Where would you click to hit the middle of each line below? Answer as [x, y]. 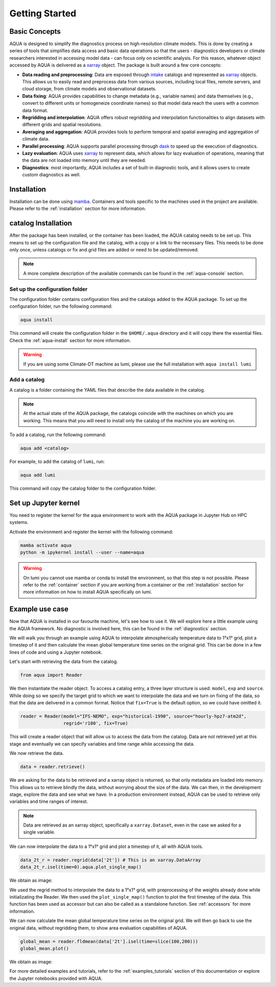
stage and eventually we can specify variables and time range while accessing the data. [102, 744]
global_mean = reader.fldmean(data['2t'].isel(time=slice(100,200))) [109, 941]
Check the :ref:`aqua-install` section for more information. [70, 340]
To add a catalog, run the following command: [58, 435]
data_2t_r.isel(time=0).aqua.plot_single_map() [81, 867]
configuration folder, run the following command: [61, 306]
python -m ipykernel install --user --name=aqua [82, 553]
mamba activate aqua [46, 545]
